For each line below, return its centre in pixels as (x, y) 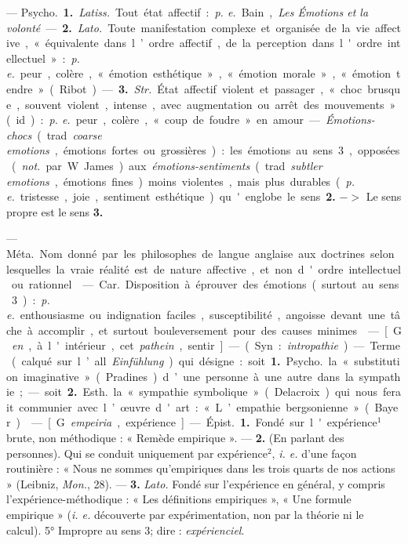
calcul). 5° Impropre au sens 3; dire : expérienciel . (126, 529)
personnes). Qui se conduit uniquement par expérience (137, 453)
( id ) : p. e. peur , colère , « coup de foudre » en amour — (163, 120)
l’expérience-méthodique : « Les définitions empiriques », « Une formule (179, 499)
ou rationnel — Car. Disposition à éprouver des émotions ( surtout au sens (205, 284)
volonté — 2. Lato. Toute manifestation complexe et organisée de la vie (188, 27)
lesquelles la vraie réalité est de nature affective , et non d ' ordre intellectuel (204, 268)
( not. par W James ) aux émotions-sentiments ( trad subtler (167, 165)
